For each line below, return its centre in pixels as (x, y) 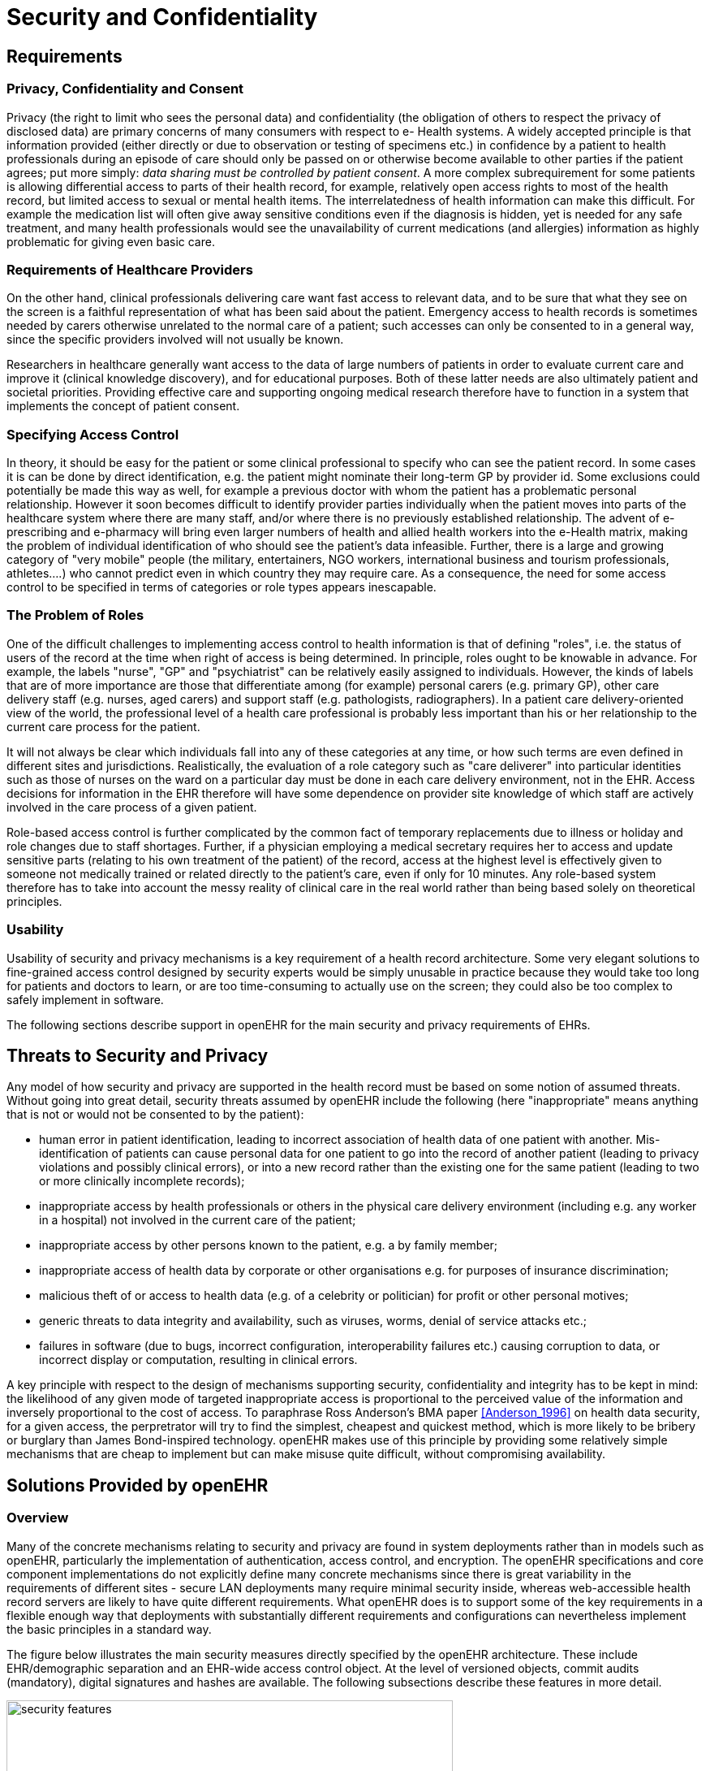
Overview (38, 1518)
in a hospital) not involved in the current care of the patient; (198, 1220)
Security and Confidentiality (162, 17)
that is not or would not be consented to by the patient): (155, 1115)
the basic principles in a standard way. (109, 1629)
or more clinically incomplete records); (142, 1181)
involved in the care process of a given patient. (132, 807)
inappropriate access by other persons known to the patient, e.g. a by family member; (269, 1245)
